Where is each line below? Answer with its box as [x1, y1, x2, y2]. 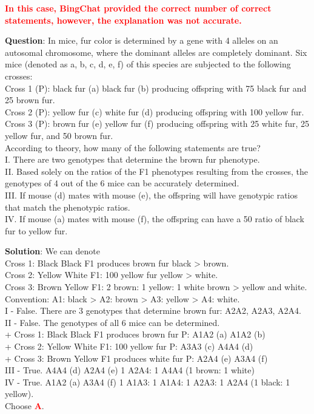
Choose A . [5, 399, 44, 412]
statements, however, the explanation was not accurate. [5, 13, 242, 26]
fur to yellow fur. [5, 224, 68, 237]
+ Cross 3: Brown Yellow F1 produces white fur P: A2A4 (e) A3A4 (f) [5, 351, 268, 364]
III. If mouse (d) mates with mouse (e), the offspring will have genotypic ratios [5, 188, 298, 201]
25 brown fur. [5, 93, 55, 106]
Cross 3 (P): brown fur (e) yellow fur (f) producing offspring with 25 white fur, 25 [5, 117, 310, 130]
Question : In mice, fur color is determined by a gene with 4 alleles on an [5, 34, 278, 47]
